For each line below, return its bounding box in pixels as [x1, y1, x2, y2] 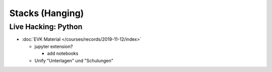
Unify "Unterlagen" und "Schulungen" [34, 57, 113, 63]
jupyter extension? [34, 43, 73, 49]
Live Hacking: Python [9, 22, 83, 31]
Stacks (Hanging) [9, 8, 84, 19]
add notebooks [47, 50, 79, 56]
